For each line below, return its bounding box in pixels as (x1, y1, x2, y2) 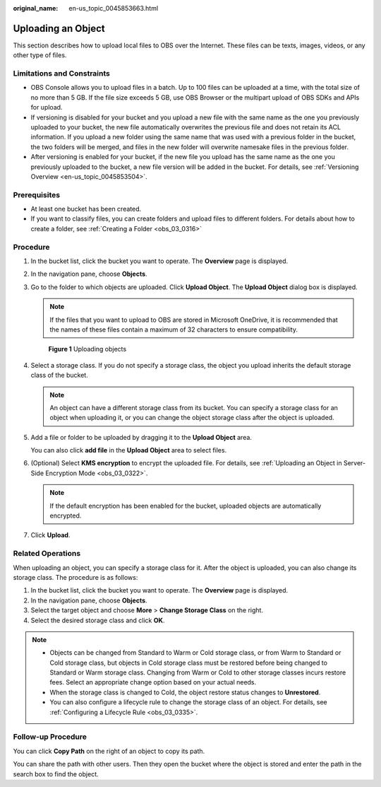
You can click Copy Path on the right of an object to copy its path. (13, 747, 205, 755)
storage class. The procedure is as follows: (13, 573, 138, 581)
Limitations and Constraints (13, 69, 111, 78)
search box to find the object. (13, 769, 99, 778)
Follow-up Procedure (13, 732, 87, 742)
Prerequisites (13, 190, 60, 199)
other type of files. (13, 51, 67, 59)
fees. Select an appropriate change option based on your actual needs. (49, 678, 257, 687)
